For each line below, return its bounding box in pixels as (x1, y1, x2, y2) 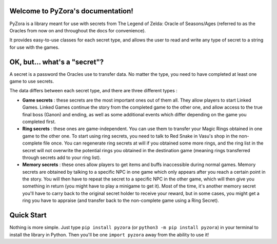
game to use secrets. (9, 78, 54, 84)
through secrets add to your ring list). (22, 154, 101, 160)
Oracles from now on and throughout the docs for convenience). (9, 27, 146, 33)
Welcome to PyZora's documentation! (9, 7, 133, 15)
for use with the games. (9, 44, 60, 50)
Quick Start (9, 211, 47, 220)
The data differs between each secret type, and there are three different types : (9, 88, 178, 94)
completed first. (22, 118, 56, 125)
